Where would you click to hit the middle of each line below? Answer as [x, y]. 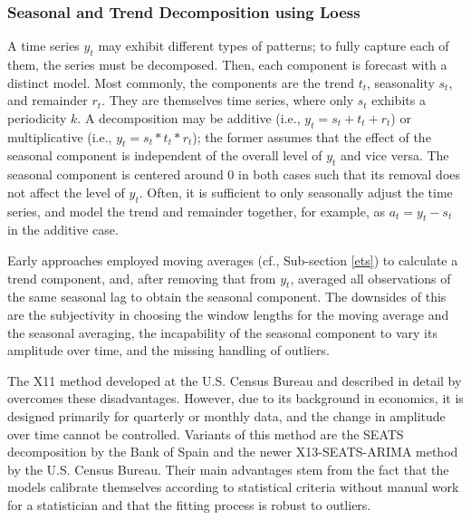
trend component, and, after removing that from [142, 278]
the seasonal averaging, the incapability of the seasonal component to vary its [222, 332]
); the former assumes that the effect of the [312, 136]
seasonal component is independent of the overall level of [165, 155]
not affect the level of [66, 192]
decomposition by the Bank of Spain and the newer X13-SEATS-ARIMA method [233, 452]
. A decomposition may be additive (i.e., [189, 117]
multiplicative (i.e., [60, 136]
